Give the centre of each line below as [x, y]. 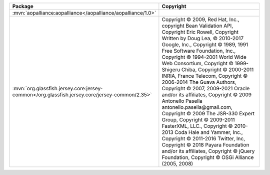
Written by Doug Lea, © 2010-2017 [203, 38]
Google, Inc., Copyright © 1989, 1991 [205, 44]
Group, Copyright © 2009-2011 [198, 120]
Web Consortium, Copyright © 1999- [205, 63]
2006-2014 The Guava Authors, [199, 82]
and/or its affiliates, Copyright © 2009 [207, 95]
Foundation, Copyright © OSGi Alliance [208, 157]
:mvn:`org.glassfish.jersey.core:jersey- [57, 89]
